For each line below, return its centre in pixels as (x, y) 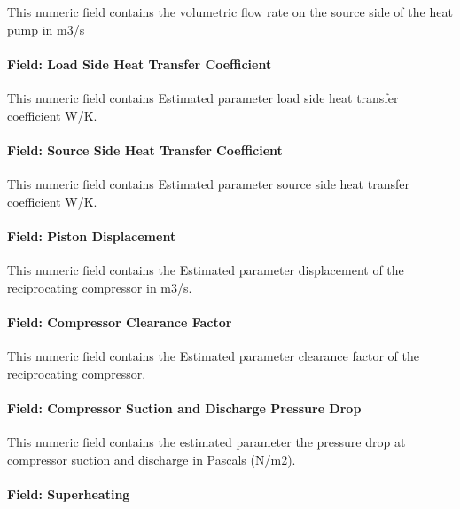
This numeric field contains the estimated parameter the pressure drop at (207, 441)
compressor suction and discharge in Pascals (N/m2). (152, 459)
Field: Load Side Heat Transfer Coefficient (140, 63)
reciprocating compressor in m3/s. (100, 287)
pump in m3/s (46, 29)
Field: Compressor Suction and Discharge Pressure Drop (184, 407)
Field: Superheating (69, 493)
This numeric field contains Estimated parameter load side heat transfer (203, 97)
